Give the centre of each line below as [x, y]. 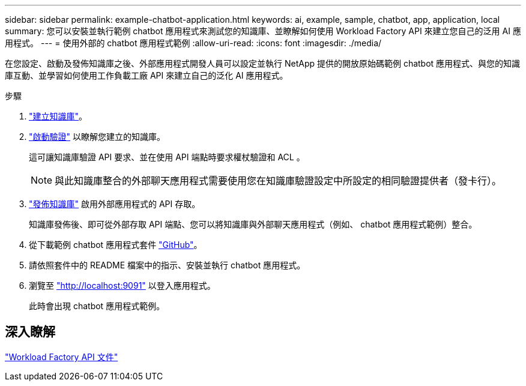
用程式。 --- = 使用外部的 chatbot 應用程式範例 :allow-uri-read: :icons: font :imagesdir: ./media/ [193, 43]
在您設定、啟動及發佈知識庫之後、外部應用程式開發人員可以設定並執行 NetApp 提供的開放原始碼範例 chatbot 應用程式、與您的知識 [263, 63]
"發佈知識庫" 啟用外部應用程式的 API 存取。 [115, 204]
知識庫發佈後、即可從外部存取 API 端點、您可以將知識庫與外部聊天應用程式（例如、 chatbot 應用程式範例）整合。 [253, 224]
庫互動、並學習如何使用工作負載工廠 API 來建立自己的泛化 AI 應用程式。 [147, 75]
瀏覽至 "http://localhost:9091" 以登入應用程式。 [122, 285]
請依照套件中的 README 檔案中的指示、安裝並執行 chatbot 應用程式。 [167, 265]
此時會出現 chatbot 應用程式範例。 [97, 306]
